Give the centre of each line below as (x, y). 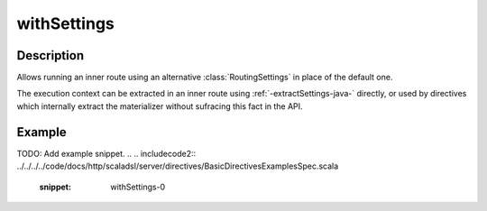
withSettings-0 (138, 187)
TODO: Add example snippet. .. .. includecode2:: (106, 153)
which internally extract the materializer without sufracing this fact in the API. (160, 106)
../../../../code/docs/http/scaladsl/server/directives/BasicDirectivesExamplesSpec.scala (178, 166)
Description (51, 55)
